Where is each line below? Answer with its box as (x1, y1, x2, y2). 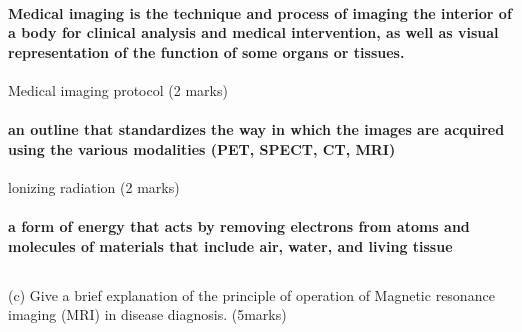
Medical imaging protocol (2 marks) (8, 79, 228, 100)
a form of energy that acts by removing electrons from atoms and (8, 216, 470, 237)
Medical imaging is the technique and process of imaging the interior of (8, 2, 512, 23)
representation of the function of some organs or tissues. (8, 41, 405, 62)
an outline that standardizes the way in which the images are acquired (8, 119, 505, 140)
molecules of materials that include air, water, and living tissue (8, 235, 453, 256)
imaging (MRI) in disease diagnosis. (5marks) (8, 304, 287, 325)
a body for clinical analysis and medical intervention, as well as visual (8, 22, 499, 43)
